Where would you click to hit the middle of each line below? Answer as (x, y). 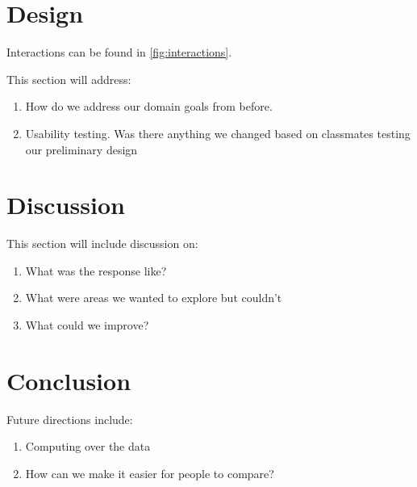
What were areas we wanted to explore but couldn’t (154, 298)
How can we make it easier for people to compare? (150, 473)
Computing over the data (88, 446)
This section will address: (69, 79)
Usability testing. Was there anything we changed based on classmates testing (218, 133)
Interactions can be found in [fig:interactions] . (119, 52)
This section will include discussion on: (102, 243)
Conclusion (69, 380)
